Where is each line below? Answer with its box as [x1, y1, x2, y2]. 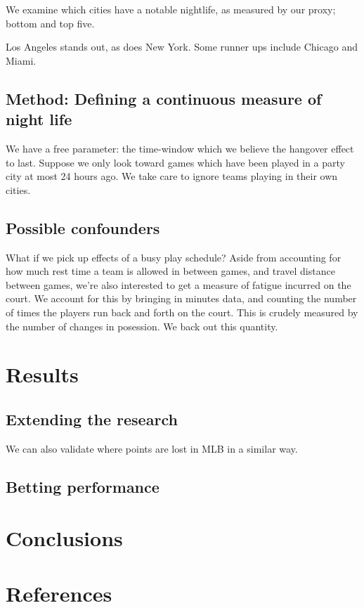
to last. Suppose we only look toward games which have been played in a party [6, 155, 345, 169]
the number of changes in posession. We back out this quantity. [6, 318, 278, 333]
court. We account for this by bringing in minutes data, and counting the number [6, 291, 357, 306]
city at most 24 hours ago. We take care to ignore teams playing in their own [6, 169, 338, 183]
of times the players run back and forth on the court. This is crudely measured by [6, 304, 358, 319]
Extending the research [6, 408, 178, 429]
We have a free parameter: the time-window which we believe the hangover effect [6, 141, 354, 155]
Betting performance [6, 475, 160, 497]
